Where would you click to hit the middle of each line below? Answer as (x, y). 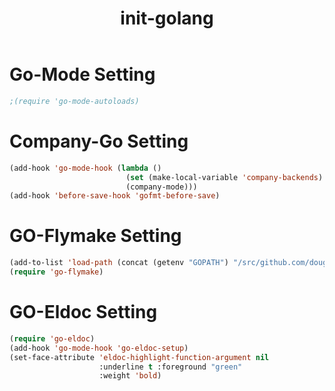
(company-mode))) (161, 187)
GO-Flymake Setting (95, 236)
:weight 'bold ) (130, 376)
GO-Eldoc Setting (83, 312)
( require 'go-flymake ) (56, 272)
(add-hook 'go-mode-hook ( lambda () (85, 168)
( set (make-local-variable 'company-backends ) (224, 177)
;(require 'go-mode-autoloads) (74, 101)
